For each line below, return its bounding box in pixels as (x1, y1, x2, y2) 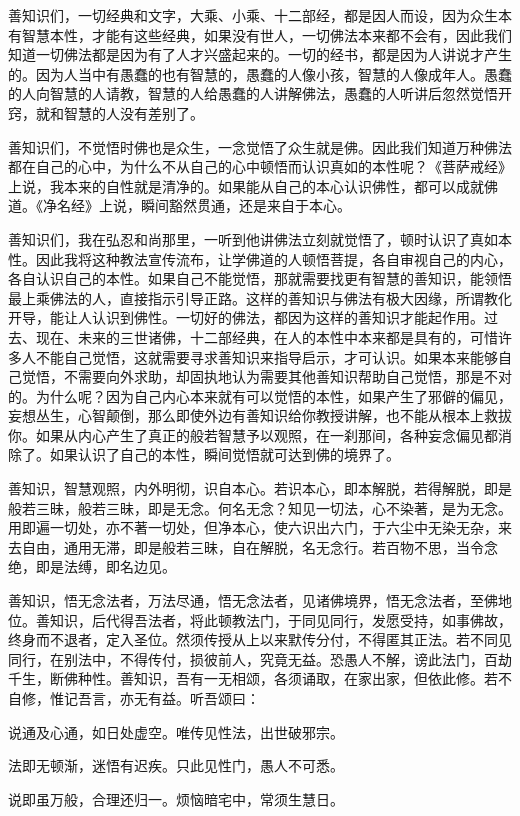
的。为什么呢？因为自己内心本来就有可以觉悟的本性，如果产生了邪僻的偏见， (8, 385, 512, 406)
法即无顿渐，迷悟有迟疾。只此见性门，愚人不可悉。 (8, 755, 344, 776)
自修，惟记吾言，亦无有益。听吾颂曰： (8, 688, 260, 708)
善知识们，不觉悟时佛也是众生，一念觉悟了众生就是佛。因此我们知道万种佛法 (8, 136, 512, 157)
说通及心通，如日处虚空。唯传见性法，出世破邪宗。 (8, 721, 344, 742)
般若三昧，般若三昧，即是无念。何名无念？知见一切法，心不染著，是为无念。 (8, 497, 512, 518)
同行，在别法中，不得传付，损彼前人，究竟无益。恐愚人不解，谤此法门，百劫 (8, 648, 512, 669)
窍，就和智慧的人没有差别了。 (8, 102, 204, 123)
